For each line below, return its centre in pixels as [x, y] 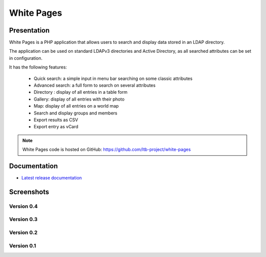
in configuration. [26, 58]
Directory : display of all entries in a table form [81, 92]
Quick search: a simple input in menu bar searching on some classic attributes [113, 78]
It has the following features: [38, 67]
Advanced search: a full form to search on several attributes [95, 85]
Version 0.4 [23, 206]
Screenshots [29, 192]
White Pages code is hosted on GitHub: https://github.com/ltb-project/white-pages [107, 149]
